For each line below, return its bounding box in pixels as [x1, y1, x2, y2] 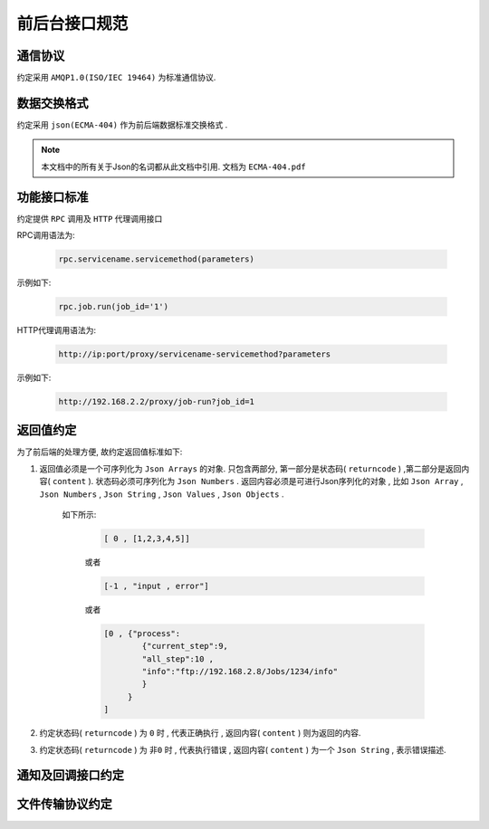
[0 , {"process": [103, 628, 181, 638]
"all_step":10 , [141, 653, 215, 664]
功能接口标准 [16, 189, 89, 205]
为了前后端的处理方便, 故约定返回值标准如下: [16, 446, 183, 457]
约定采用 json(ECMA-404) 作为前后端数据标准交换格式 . [16, 119, 228, 130]
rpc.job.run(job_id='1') [58, 301, 169, 311]
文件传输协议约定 [16, 796, 112, 812]
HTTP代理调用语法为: [16, 324, 97, 335]
